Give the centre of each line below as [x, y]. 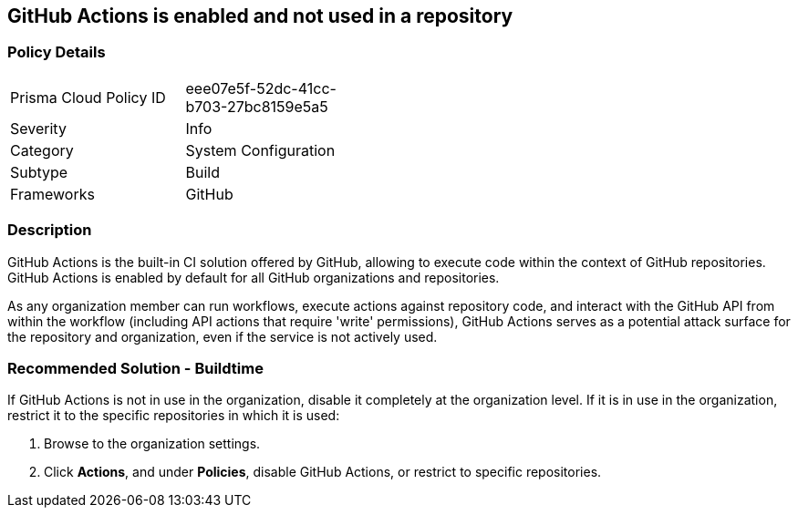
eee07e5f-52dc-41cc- [261, 88]
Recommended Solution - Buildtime [135, 368]
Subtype [39, 172]
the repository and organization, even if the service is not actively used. [223, 336]
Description [50, 230]
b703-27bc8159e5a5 [257, 106]
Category [42, 150]
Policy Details [57, 52]
